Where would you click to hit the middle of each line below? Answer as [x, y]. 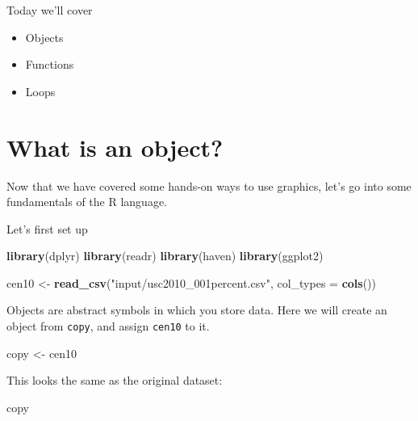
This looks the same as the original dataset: [115, 380]
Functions [50, 64]
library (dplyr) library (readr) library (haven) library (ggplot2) [165, 256]
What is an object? [115, 147]
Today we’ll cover [50, 10]
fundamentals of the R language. [87, 202]
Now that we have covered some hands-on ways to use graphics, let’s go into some [209, 185]
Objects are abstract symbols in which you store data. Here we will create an [197, 310]
